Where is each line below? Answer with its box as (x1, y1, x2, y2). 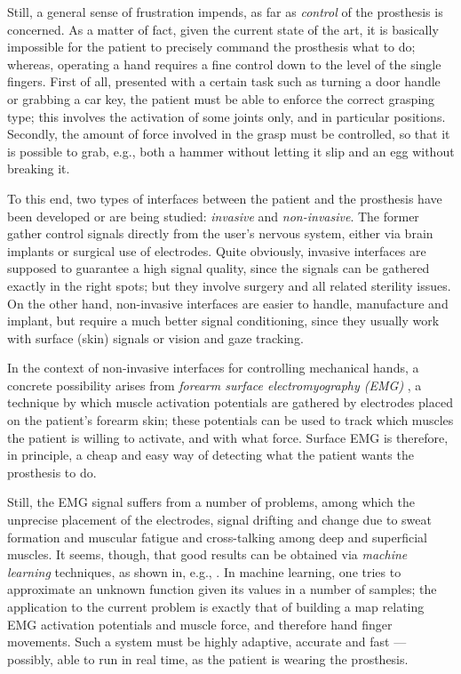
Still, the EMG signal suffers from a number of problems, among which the (7, 493, 415, 511)
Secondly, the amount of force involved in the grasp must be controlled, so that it (7, 124, 450, 143)
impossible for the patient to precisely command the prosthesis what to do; (7, 37, 416, 56)
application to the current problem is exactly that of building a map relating (7, 598, 425, 615)
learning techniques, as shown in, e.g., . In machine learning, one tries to (7, 562, 401, 581)
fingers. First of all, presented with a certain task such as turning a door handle (7, 72, 441, 91)
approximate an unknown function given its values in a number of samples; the (7, 580, 437, 598)
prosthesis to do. (7, 462, 97, 481)
